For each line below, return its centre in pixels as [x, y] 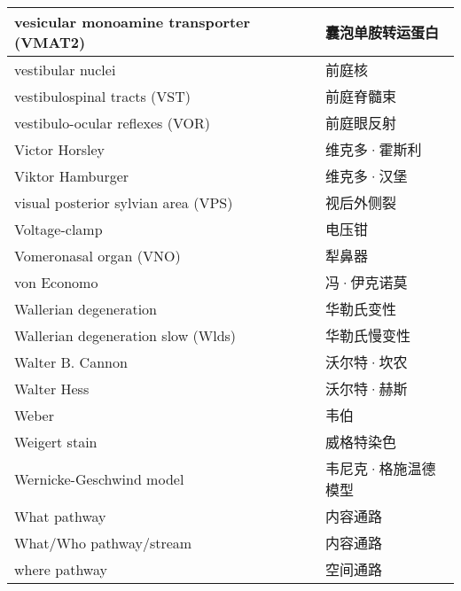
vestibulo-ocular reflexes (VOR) [112, 122]
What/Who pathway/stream [103, 542]
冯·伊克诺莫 [367, 282]
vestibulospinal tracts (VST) [102, 96]
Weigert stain [56, 441]
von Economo [56, 282]
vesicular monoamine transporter [133, 22]
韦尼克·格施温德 [381, 468]
